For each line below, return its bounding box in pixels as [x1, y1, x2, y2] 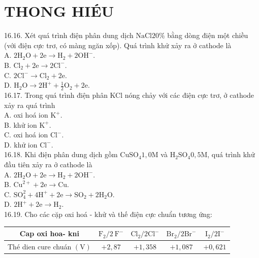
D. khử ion [4, 139, 38, 150]
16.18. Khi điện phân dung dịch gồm [4, 149, 118, 160]
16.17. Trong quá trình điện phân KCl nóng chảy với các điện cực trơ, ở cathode [4, 89, 254, 100]
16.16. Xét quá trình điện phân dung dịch [4, 30, 134, 41]
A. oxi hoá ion [4, 109, 48, 120]
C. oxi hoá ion [4, 129, 48, 140]
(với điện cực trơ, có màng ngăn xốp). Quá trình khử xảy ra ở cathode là [4, 40, 232, 50]
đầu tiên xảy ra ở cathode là [4, 159, 92, 170]
